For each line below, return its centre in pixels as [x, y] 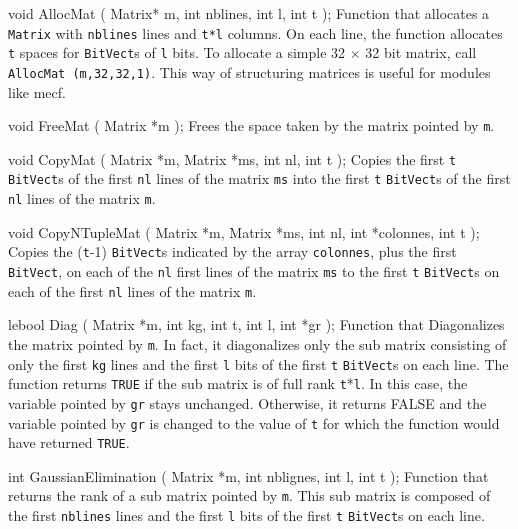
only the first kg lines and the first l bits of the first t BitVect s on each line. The [258, 363]
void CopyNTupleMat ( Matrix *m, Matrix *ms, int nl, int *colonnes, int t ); [244, 231]
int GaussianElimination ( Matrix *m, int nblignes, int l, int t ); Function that [248, 475]
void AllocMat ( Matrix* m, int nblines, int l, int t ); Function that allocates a [249, 13]
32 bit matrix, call [421, 52]
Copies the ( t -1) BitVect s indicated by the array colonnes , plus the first [232, 251]
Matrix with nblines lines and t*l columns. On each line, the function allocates [255, 32]
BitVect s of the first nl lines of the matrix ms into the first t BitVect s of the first [259, 178]
